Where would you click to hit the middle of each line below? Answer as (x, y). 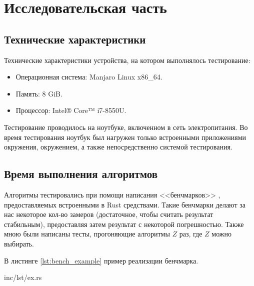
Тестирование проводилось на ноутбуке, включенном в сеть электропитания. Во (126, 127)
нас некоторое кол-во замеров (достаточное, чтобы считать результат (109, 214)
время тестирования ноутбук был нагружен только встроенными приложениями (125, 137)
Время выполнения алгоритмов (81, 174)
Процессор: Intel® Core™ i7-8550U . (71, 110)
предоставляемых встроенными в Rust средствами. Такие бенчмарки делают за (125, 204)
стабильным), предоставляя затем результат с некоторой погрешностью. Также (124, 224)
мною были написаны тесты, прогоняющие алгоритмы (87, 234)
